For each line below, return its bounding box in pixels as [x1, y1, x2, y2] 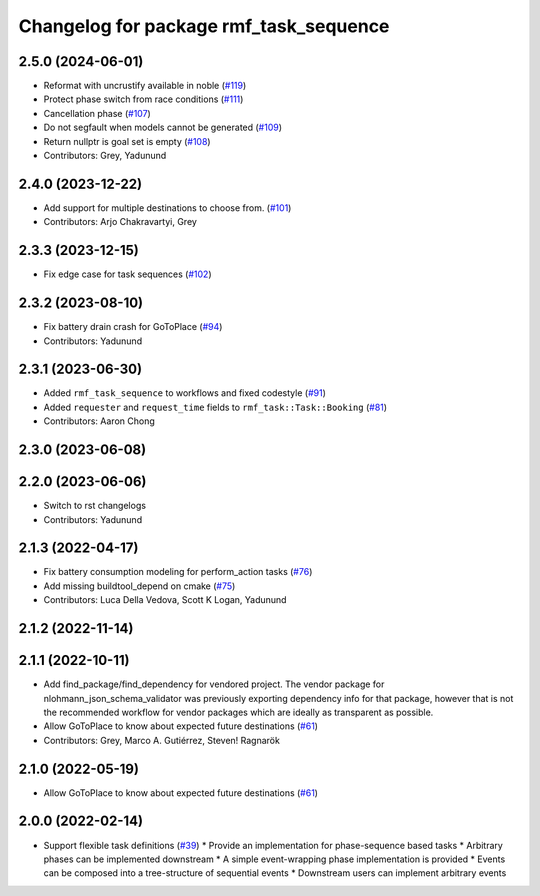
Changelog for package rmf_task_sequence [18, 15, 390, 37]
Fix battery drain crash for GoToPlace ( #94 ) [43, 321, 223, 333]
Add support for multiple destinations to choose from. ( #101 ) [43, 201, 292, 214]
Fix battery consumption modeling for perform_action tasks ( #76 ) [43, 566, 313, 578]
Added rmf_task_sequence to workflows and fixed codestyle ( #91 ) [43, 387, 327, 399]
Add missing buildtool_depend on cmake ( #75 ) [43, 580, 236, 592]
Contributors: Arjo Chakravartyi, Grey [43, 216, 197, 228]
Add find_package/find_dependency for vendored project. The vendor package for [43, 678, 385, 690]
